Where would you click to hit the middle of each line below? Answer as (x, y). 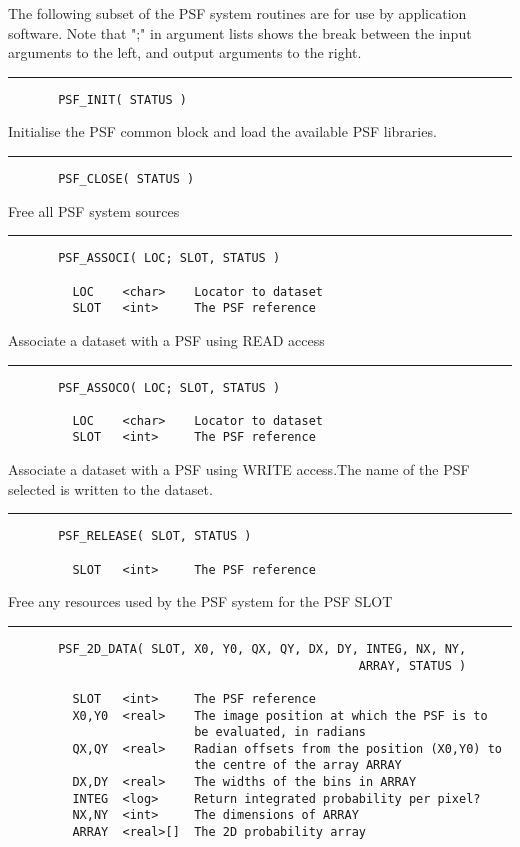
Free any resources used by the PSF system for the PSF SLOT (200, 601)
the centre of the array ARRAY (298, 765)
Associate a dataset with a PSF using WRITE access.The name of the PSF (239, 469)
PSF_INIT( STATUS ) (122, 99)
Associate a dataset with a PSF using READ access (166, 339)
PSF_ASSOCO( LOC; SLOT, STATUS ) (169, 387)
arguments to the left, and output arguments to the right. (185, 52)
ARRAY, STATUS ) (412, 665)
